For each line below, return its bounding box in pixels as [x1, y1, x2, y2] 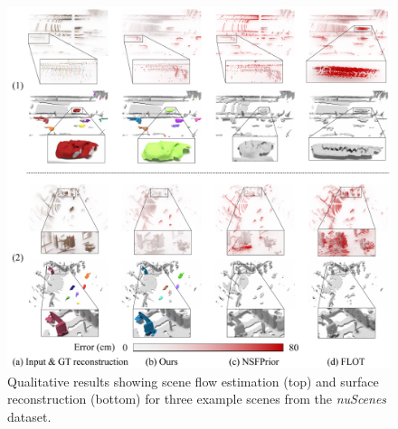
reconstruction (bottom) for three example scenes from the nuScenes [7, 389, 387, 408]
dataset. [7, 406, 52, 425]
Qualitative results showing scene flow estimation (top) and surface [7, 371, 379, 390]
